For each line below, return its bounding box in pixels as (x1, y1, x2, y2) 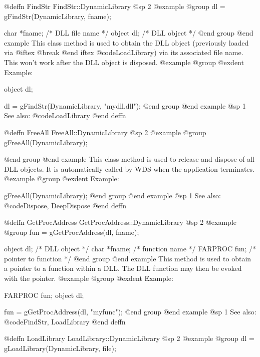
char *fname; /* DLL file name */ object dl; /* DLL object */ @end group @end (4, 28, 253, 38)
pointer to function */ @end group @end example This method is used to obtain (4, 253, 251, 263)
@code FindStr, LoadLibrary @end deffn (4, 316, 126, 326)
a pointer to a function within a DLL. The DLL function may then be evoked (4, 263, 242, 273)
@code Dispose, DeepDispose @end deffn (4, 200, 126, 210)
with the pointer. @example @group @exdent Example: (4, 273, 173, 283)
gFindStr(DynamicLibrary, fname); (4, 11, 111, 21)
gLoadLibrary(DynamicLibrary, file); (4, 343, 116, 353)
